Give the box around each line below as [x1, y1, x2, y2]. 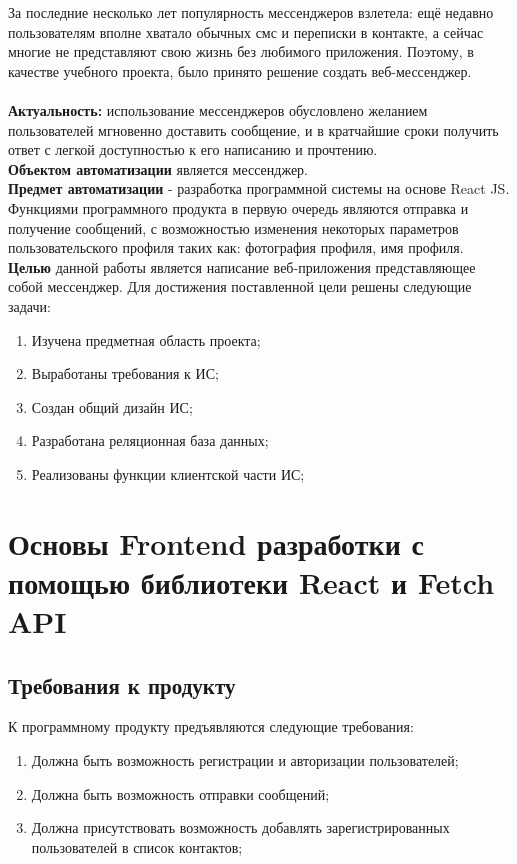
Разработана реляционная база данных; [31, 430, 269, 451]
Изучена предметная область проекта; [31, 329, 261, 350]
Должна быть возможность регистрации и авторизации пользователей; [31, 750, 459, 771]
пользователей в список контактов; [31, 836, 243, 857]
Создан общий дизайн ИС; [31, 396, 193, 417]
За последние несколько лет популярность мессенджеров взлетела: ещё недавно [8, 2, 494, 22]
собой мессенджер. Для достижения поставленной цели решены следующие [8, 276, 472, 297]
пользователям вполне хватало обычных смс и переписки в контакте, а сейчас [8, 21, 484, 42]
